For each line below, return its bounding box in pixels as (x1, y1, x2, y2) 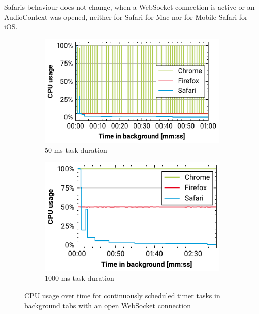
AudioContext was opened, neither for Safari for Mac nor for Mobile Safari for (4, 11, 248, 22)
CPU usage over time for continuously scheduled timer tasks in (24, 290, 220, 300)
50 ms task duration (45, 144, 107, 155)
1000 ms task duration (45, 273, 114, 284)
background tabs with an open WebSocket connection (24, 300, 191, 310)
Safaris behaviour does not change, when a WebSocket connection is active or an (4, 2, 255, 12)
